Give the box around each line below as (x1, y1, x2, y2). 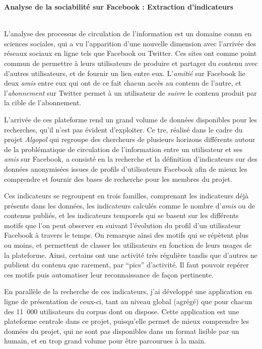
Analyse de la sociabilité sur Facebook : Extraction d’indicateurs (4, 2, 233, 12)
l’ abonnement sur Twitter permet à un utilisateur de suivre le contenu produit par (4, 87, 257, 98)
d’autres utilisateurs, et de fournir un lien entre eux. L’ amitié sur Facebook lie (4, 67, 245, 78)
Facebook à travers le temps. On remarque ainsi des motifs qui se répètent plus (4, 230, 249, 240)
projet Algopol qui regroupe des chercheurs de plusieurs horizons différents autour (4, 134, 255, 145)
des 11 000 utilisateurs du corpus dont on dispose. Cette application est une (4, 306, 239, 316)
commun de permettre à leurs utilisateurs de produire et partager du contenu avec (4, 57, 258, 68)
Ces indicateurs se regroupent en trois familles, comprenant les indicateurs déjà (4, 190, 248, 201)
